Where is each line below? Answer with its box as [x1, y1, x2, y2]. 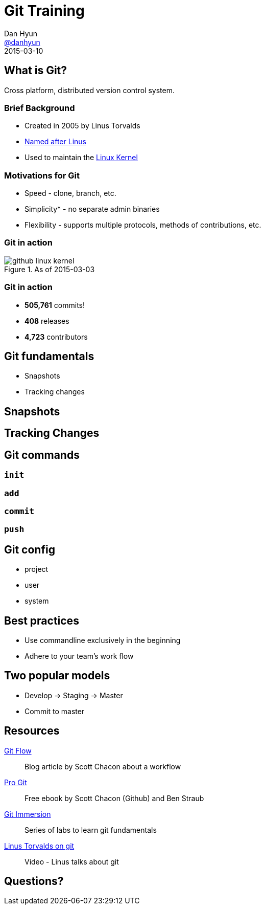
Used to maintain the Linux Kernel [25, 153, 138, 162]
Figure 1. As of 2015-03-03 [4, 264, 95, 274]
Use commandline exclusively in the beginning [25, 635, 181, 645]
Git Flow [4, 746, 32, 755]
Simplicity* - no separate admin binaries [25, 205, 160, 214]
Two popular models [4, 669, 110, 682]
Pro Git [4, 778, 27, 787]
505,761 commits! [25, 300, 85, 309]
